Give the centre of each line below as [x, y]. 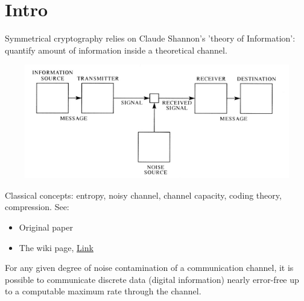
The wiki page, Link [56, 247]
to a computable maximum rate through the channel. [103, 291]
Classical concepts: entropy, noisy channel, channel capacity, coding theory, [143, 195]
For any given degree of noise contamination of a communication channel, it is [149, 268]
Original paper [46, 227]
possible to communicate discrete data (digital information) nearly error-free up [152, 279]
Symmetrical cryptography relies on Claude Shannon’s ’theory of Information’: [150, 38]
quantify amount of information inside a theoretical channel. [116, 50]
